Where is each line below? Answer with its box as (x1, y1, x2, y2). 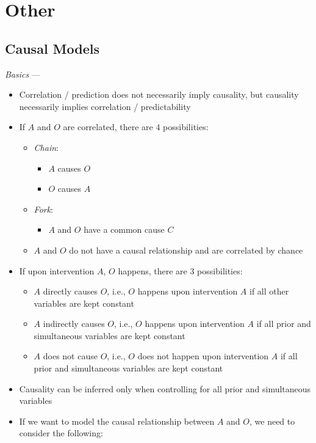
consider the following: (19, 427, 103, 439)
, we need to (250, 414, 295, 427)
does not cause (43, 350, 98, 362)
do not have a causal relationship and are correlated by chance (69, 243, 303, 256)
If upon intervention (19, 264, 95, 277)
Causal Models (5, 38, 100, 57)
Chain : (34, 141, 59, 153)
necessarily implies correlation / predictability (19, 100, 191, 112)
